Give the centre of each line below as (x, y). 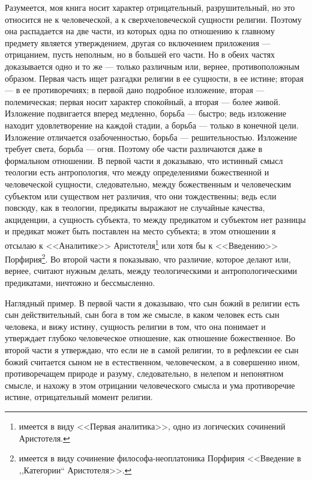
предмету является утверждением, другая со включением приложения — (138, 42)
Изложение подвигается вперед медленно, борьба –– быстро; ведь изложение (145, 113)
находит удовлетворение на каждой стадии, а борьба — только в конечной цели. (152, 125)
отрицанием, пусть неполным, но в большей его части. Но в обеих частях (140, 54)
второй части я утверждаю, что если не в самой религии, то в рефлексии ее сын (152, 349)
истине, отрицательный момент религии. (79, 397)
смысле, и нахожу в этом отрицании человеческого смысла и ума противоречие (150, 385)
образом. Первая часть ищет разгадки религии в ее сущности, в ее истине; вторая (154, 78)
